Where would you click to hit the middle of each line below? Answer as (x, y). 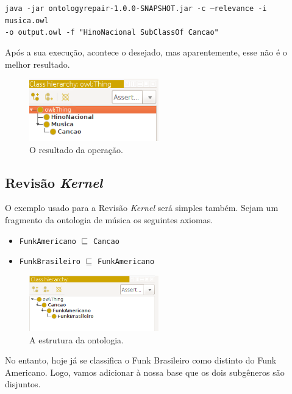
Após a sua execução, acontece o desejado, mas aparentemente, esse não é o (146, 52)
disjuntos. (23, 384)
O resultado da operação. (76, 149)
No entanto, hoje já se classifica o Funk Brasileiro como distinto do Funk (141, 360)
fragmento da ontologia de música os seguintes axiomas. (109, 220)
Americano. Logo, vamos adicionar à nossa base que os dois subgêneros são (145, 372)
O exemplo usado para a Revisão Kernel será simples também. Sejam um (142, 208)
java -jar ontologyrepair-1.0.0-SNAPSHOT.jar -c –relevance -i (136, 9)
